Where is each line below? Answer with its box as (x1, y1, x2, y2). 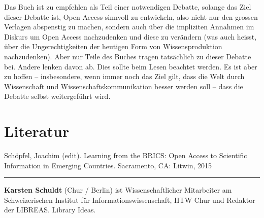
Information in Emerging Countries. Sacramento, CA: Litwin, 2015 (4, 160, 212, 170)
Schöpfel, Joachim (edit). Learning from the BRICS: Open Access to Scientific (4, 150, 247, 161)
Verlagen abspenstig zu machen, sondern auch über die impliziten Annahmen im (4, 21, 254, 32)
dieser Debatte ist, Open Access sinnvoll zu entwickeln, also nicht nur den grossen (4, 11, 258, 22)
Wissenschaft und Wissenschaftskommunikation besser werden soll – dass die (4, 81, 243, 91)
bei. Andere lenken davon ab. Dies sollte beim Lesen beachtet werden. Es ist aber (4, 61, 257, 71)
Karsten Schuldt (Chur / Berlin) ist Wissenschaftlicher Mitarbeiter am (4, 185, 232, 195)
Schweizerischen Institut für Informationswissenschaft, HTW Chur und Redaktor (4, 194, 255, 205)
